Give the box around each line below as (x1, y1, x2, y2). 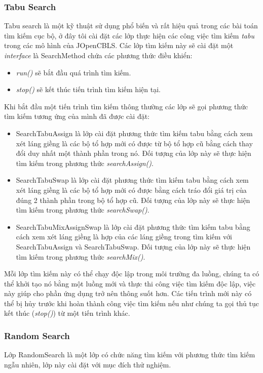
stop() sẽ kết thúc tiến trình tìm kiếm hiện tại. (16, 84, 161, 95)
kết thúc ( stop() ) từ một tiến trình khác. (4, 308, 130, 318)
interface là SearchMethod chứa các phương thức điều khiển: (4, 50, 193, 60)
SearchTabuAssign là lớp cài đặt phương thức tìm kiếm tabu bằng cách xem (16, 128, 253, 138)
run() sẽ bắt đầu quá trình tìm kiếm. (16, 67, 131, 77)
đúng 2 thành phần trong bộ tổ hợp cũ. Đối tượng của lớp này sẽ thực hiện (16, 194, 250, 205)
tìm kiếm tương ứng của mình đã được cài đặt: (4, 111, 150, 121)
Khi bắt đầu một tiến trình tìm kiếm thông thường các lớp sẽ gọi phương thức (4, 101, 248, 111)
